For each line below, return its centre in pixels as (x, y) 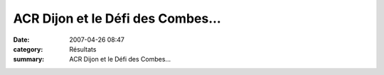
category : (28, 49)
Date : (21, 40)
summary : (29, 59)
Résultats (83, 49)
